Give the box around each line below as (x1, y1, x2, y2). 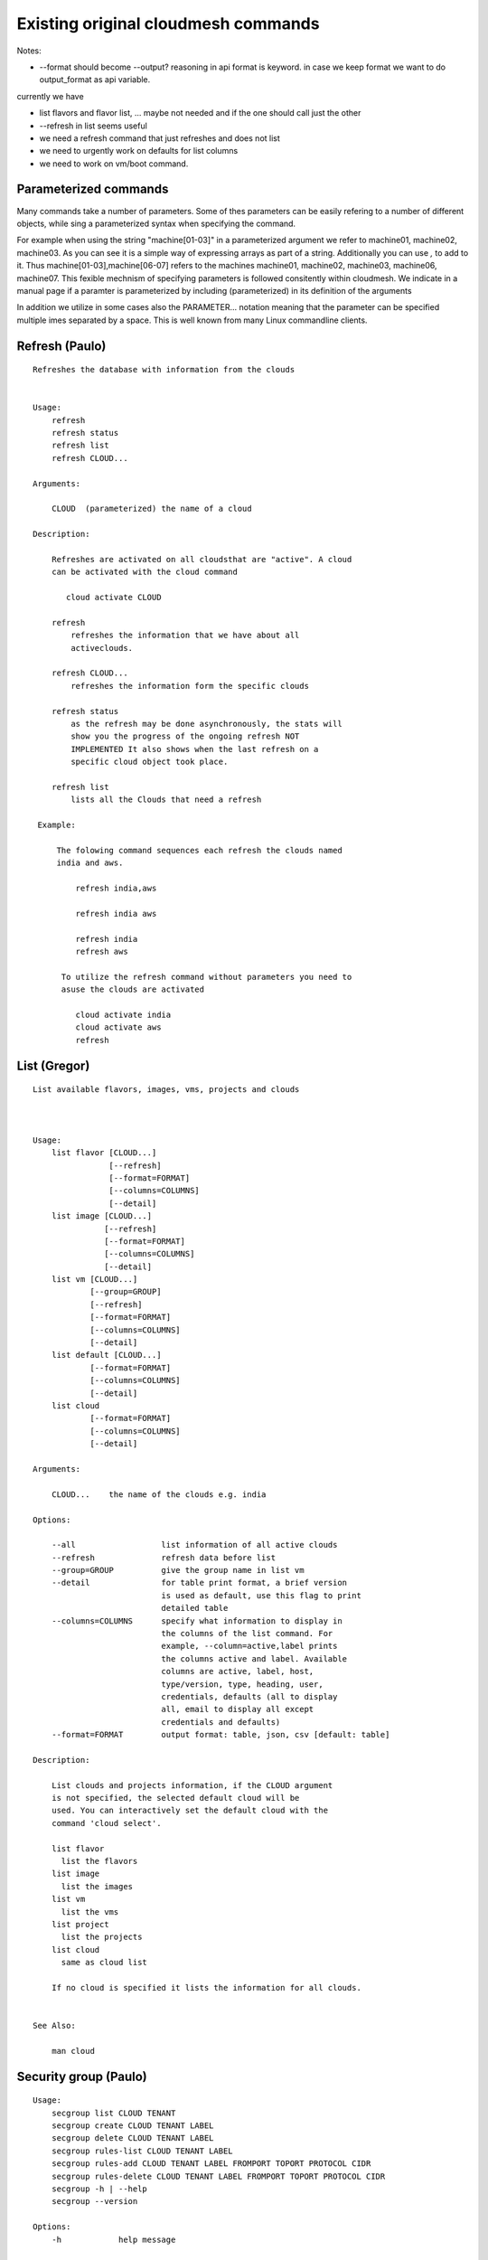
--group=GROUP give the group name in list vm (51, 1565, 305, 1576)
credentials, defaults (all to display (161, 1691, 338, 1701)
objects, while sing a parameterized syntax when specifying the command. (16, 218, 296, 229)
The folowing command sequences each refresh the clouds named (56, 845, 343, 855)
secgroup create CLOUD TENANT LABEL (51, 2121, 214, 2131)
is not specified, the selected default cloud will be (51, 1793, 300, 1803)
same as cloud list (61, 1957, 148, 1968)
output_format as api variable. (39, 74, 151, 85)
